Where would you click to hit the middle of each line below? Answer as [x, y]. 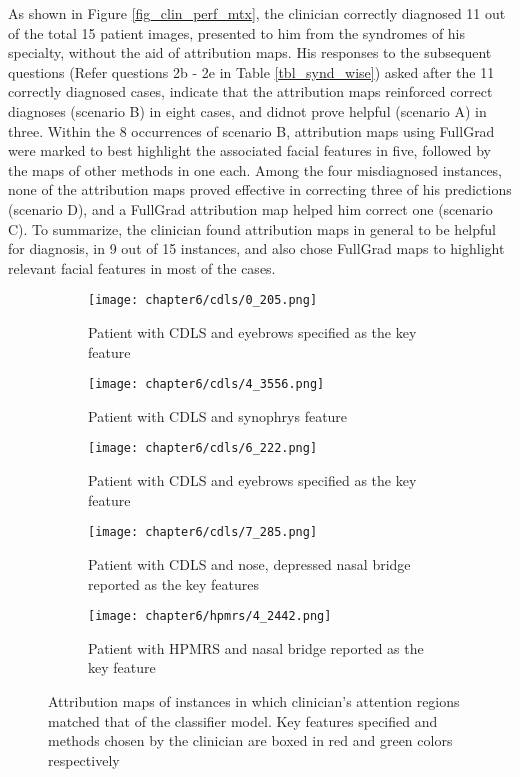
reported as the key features [173, 583]
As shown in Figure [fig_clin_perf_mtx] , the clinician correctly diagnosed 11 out [257, 13]
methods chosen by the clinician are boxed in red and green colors [250, 740]
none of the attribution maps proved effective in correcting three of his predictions [260, 189]
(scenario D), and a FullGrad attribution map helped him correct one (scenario [250, 208]
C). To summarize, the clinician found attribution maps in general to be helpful [252, 228]
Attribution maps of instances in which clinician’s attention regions [254, 700]
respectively [84, 759]
